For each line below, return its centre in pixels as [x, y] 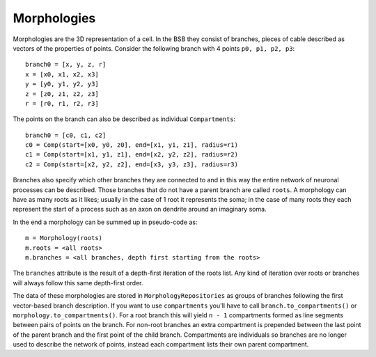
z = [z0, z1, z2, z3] [62, 94]
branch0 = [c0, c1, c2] [66, 135]
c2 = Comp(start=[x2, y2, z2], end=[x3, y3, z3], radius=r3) [132, 164]
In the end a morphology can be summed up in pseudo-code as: [105, 222]
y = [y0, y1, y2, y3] [62, 84]
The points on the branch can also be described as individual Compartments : [124, 119]
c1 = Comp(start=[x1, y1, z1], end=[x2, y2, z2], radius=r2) [132, 154]
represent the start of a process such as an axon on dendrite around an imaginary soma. [140, 209]
